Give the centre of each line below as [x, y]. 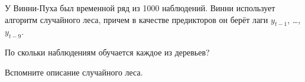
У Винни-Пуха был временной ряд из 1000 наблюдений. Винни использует [140, 8]
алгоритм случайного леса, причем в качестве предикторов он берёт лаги [137, 19]
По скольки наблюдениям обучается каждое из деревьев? [107, 52]
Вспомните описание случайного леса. [74, 72]
